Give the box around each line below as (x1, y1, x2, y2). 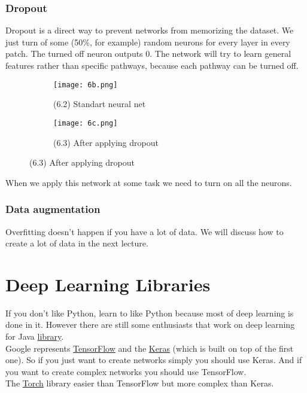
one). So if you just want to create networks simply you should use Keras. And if (5, 354, 302, 366)
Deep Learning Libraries (5, 272, 211, 296)
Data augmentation (5, 202, 101, 217)
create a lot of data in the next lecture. (5, 237, 148, 249)
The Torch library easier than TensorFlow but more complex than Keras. (5, 377, 274, 389)
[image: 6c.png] (53, 118, 118, 127)
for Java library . (5, 330, 64, 342)
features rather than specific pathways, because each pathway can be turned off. (5, 59, 299, 71)
